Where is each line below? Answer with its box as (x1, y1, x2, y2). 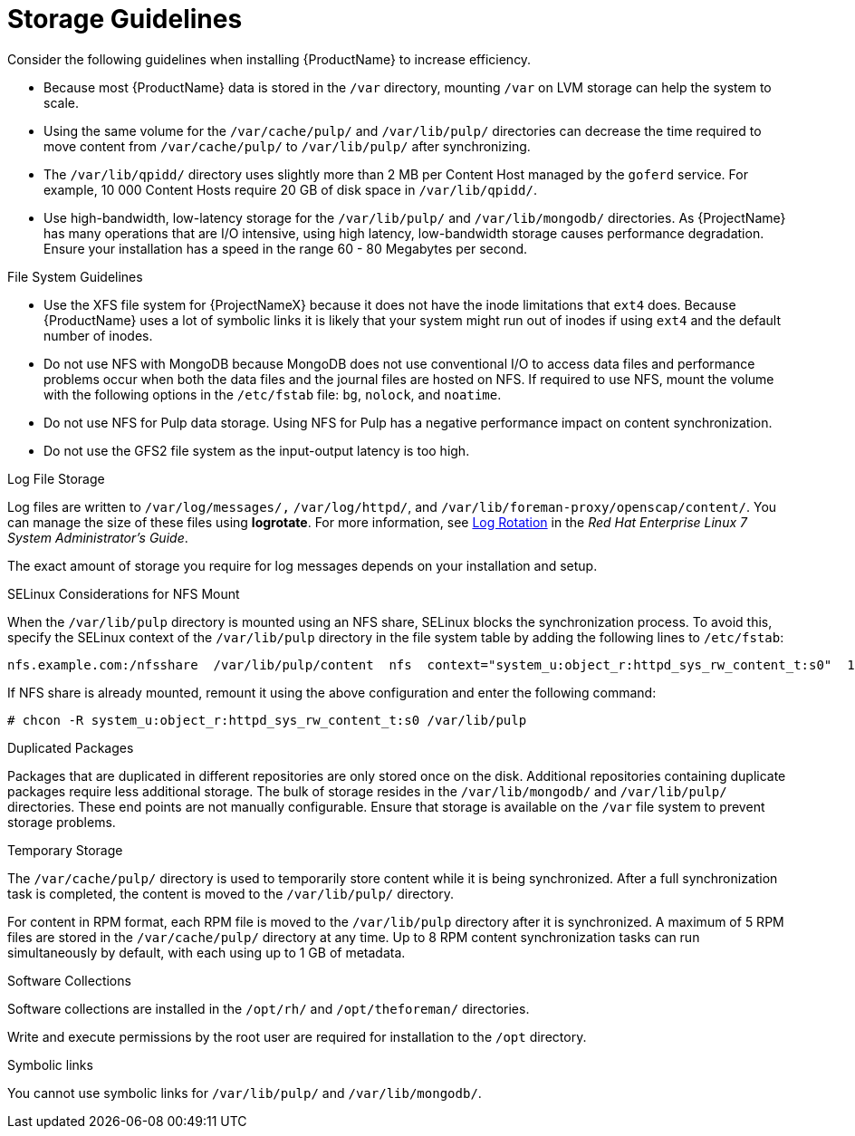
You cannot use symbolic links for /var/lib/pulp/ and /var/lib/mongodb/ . (7, 1084, 482, 1101)
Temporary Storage (7, 842, 123, 858)
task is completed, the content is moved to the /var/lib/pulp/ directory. (7, 885, 455, 901)
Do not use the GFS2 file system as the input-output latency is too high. (43, 442, 470, 458)
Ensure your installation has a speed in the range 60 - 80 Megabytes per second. (43, 240, 528, 256)
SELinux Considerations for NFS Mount (7, 585, 240, 602)
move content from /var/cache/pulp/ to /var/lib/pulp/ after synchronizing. (43, 138, 531, 154)
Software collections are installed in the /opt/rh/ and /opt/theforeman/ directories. (7, 1000, 530, 1016)
